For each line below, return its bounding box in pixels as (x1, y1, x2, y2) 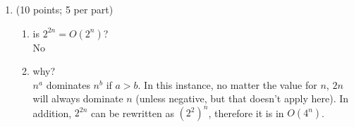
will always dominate (32, 91, 123, 106)
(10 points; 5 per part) (16, 2, 114, 16)
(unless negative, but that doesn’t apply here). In (135, 91, 349, 106)
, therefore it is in (208, 105, 284, 120)
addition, (32, 105, 72, 120)
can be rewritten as (90, 105, 174, 120)
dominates (46, 77, 90, 92)
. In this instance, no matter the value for (138, 77, 317, 92)
